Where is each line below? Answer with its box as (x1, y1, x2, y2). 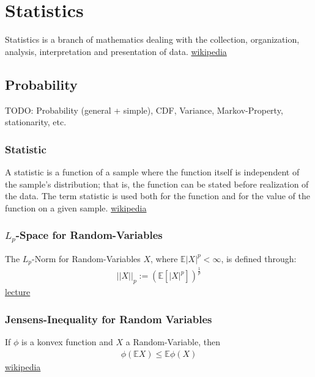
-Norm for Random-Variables (32, 252, 141, 265)
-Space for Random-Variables (15, 227, 163, 243)
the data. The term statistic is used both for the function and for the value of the (5, 189, 310, 202)
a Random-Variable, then (125, 335, 221, 348)
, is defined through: (221, 252, 297, 265)
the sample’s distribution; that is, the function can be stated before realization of (5, 177, 309, 190)
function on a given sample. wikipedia (5, 201, 147, 214)
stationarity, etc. (5, 115, 67, 128)
